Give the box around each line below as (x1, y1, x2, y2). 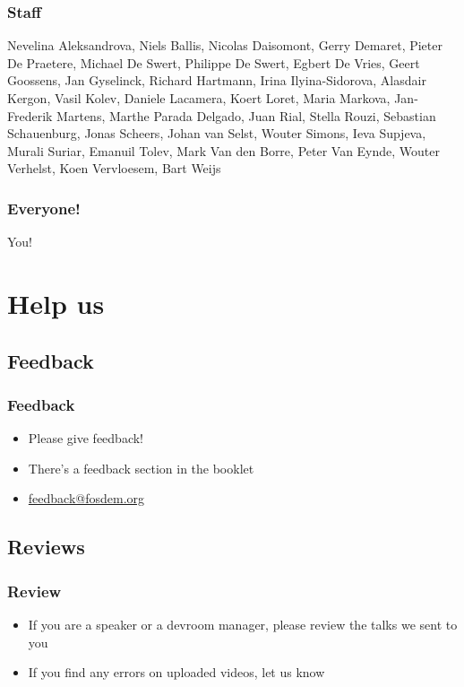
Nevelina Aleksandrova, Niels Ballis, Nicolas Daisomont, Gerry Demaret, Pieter (7, 36, 443, 55)
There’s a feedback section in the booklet (28, 458, 254, 477)
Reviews (7, 533, 85, 561)
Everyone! (7, 196, 81, 219)
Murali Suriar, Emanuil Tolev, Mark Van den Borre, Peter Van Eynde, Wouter (7, 141, 441, 160)
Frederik (7, 106, 53, 125)
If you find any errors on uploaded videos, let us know (28, 663, 325, 682)
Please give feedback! (28, 429, 143, 448)
